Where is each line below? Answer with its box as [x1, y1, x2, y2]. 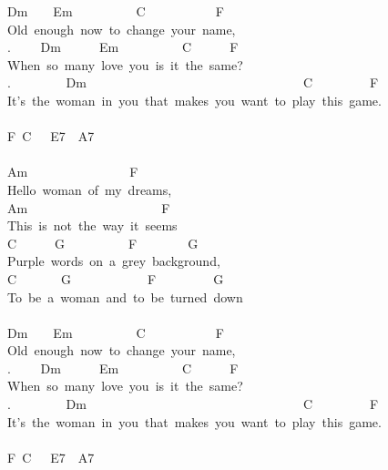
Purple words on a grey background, [7, 251, 220, 271]
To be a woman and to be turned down [7, 287, 243, 306]
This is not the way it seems [7, 216, 178, 235]
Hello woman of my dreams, [7, 179, 172, 199]
